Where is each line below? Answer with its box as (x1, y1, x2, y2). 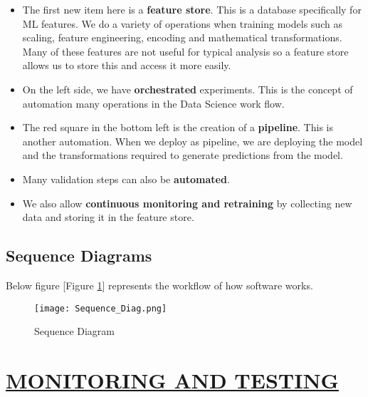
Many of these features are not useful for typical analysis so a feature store (22, 43, 349, 58)
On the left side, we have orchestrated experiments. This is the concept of (22, 81, 353, 96)
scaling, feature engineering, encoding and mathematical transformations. (22, 30, 342, 45)
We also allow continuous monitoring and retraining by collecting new (22, 195, 352, 210)
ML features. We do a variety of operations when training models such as (22, 16, 342, 31)
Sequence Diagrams (6, 244, 152, 267)
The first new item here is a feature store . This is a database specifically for (22, 2, 362, 16)
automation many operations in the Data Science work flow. (22, 96, 285, 110)
